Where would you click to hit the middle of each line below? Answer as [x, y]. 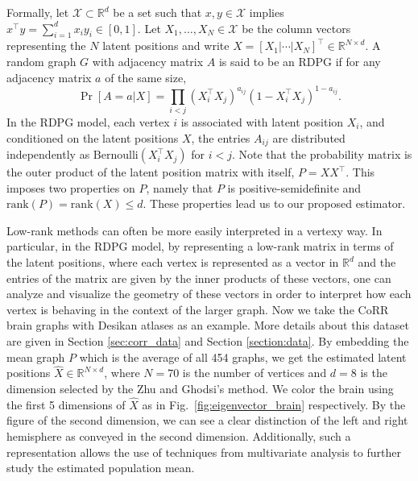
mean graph [36, 357]
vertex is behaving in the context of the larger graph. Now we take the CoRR [198, 309]
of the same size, [146, 77]
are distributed [309, 137]
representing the [46, 46]
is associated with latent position [262, 122]
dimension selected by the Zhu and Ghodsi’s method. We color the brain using [200, 388]
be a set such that [157, 12]
